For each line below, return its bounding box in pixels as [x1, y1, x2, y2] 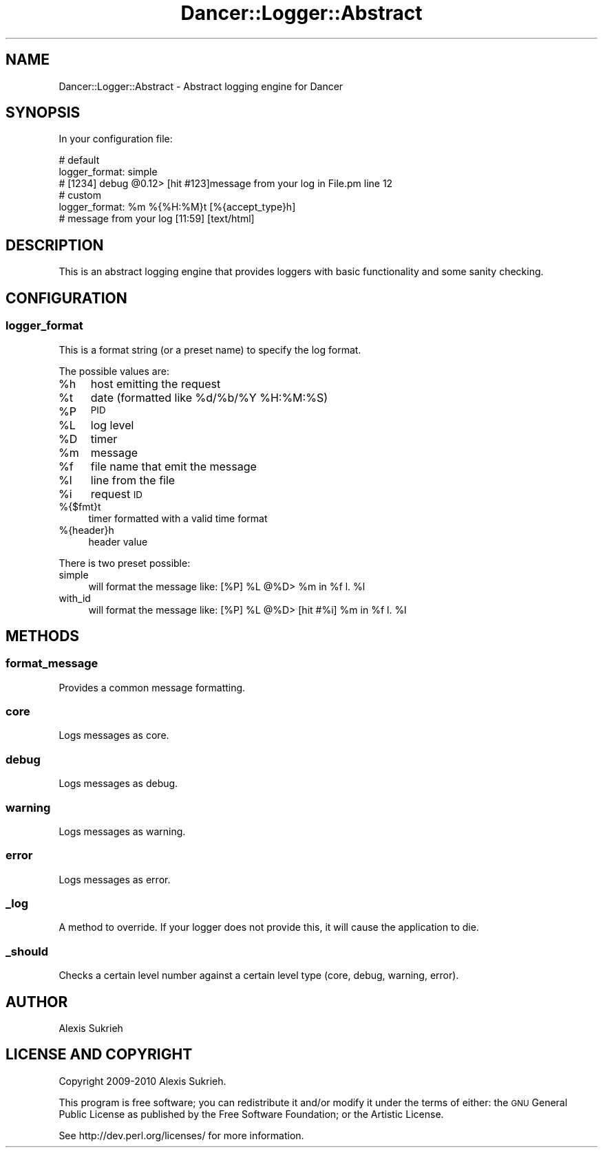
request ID [90, 486, 142, 501]
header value [88, 535, 148, 548]
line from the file [90, 473, 176, 487]
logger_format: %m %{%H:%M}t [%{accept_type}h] [59, 201, 296, 213]
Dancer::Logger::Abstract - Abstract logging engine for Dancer [59, 80, 343, 92]
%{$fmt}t [59, 500, 101, 513]
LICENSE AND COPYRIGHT [6, 1046, 193, 1064]
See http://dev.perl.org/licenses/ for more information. [59, 1129, 304, 1141]
